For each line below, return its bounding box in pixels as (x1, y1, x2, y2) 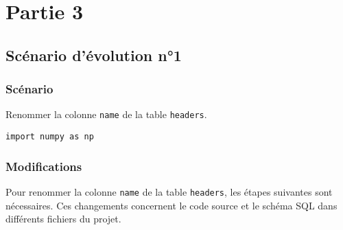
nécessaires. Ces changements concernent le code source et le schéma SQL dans (5, 198, 338, 212)
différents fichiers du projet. (5, 211, 121, 226)
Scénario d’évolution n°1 (5, 44, 182, 65)
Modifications (5, 157, 82, 174)
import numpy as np (5, 132, 94, 142)
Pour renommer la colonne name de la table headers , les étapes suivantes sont (5, 184, 333, 198)
